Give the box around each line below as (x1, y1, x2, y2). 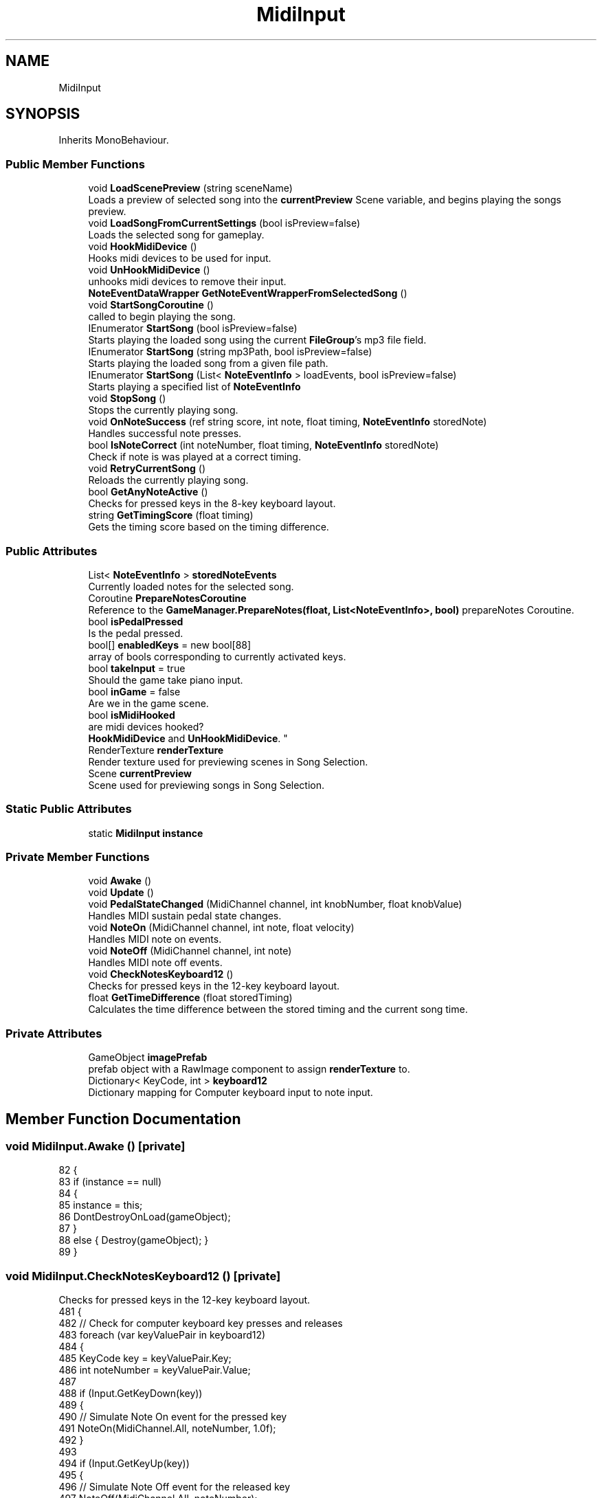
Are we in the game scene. (88, 697, 209, 709)
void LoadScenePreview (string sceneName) (88, 182, 293, 194)
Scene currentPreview (88, 767, 192, 779)
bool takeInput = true (88, 662, 186, 674)
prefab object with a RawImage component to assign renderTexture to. (88, 1063, 410, 1075)
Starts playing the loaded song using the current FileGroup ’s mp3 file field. (88, 334, 427, 346)
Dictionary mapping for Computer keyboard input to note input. (88, 1086, 373, 1099)
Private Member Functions (5, 850, 150, 864)
